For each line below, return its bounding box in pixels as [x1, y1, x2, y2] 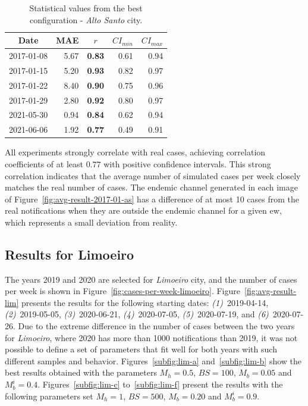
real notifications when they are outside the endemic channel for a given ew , [5, 204, 282, 217]
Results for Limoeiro [5, 245, 134, 263]
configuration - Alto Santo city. [30, 13, 143, 26]
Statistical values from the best [29, 2, 143, 14]
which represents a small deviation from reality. [5, 216, 178, 228]
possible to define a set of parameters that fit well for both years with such [5, 343, 277, 355]
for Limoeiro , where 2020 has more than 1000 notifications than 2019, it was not [5, 331, 298, 343]
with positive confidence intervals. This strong [103, 157, 271, 170]
